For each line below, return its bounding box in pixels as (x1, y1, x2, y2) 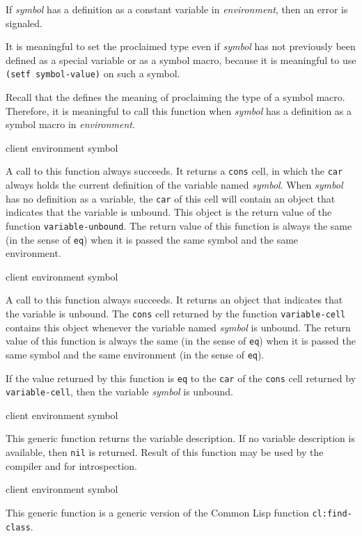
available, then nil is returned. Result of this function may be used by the (6, 445, 324, 459)
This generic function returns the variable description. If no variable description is (6, 431, 355, 446)
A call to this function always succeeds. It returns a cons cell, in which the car (6, 164, 343, 178)
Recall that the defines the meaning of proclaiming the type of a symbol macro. (6, 90, 345, 104)
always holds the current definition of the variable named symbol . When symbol (6, 178, 343, 192)
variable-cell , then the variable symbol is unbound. (6, 384, 233, 399)
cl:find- (312, 508, 352, 519)
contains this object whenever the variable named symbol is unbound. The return (6, 320, 351, 334)
